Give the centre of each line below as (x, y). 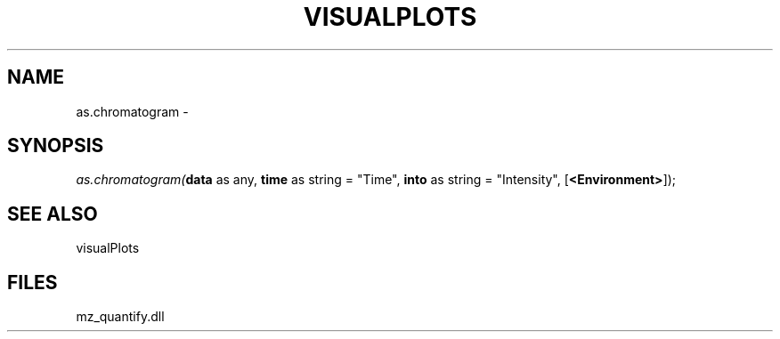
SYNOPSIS (56, 146)
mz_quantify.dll (120, 317)
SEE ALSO (53, 214)
